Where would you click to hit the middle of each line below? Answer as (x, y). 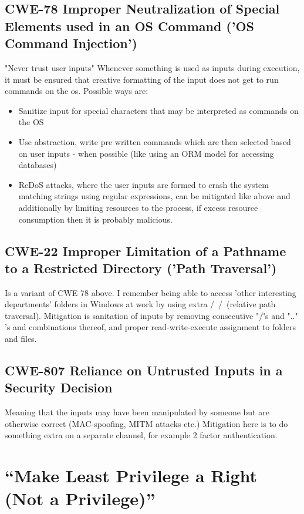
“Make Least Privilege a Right (131, 476)
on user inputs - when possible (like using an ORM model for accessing (146, 153)
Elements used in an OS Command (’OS (130, 26)
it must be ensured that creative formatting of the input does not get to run (142, 79)
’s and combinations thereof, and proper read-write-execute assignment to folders (151, 327)
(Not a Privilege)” (80, 498)
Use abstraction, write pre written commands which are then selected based (155, 141)
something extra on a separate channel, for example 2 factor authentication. (141, 435)
